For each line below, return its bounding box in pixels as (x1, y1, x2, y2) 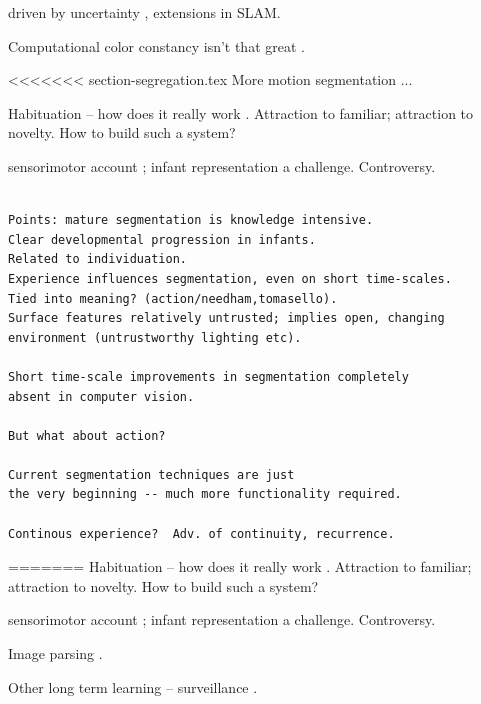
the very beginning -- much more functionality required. (8, 487, 402, 502)
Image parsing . (8, 643, 103, 664)
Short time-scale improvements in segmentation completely (8, 369, 409, 384)
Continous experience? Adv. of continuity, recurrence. (8, 526, 395, 541)
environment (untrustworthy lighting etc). (8, 330, 302, 345)
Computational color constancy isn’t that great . (8, 35, 305, 56)
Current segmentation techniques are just (8, 467, 295, 482)
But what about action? (8, 428, 166, 443)
